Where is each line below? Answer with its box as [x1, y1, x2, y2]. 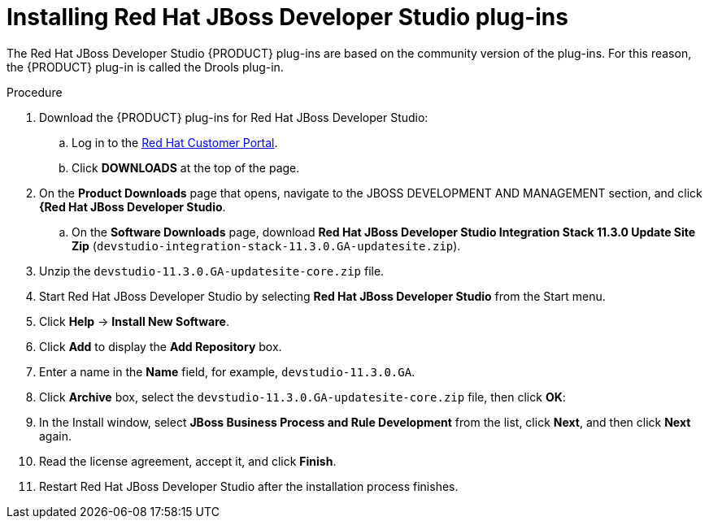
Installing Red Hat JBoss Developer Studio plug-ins [7, 3, 568, 31]
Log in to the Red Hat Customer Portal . [72, 135, 278, 150]
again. [39, 428, 72, 443]
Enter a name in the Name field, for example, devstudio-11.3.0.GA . [39, 364, 415, 379]
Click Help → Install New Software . [39, 314, 229, 328]
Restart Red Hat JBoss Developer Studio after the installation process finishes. [39, 479, 459, 493]
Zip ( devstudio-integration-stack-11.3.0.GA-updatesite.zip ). [72, 238, 461, 253]
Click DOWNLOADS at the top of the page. [72, 160, 300, 175]
